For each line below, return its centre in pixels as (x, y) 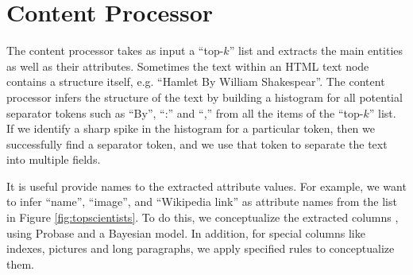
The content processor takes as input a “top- (115, 50)
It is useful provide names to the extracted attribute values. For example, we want (206, 186)
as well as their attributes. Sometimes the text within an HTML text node (188, 66)
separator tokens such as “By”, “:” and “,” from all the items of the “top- (185, 112)
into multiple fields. (54, 159)
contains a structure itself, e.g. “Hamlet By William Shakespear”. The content (196, 81)
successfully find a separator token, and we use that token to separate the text (197, 143)
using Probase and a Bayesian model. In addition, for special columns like (186, 232)
